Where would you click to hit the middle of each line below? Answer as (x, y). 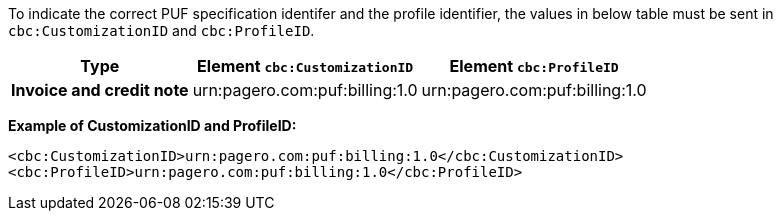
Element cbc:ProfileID (534, 66)
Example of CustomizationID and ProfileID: (152, 125)
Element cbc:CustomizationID (305, 66)
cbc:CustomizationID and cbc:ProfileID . (161, 30)
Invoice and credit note (100, 90)
